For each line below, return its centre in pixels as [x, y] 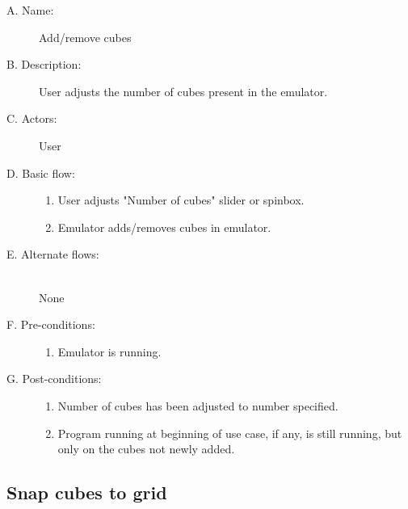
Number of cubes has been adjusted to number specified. [198, 405]
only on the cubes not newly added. [146, 449]
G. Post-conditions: [54, 379]
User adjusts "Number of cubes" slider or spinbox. [181, 200]
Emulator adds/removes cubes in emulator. [164, 227]
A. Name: [30, 10]
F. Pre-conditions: [51, 324]
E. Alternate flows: [53, 254]
